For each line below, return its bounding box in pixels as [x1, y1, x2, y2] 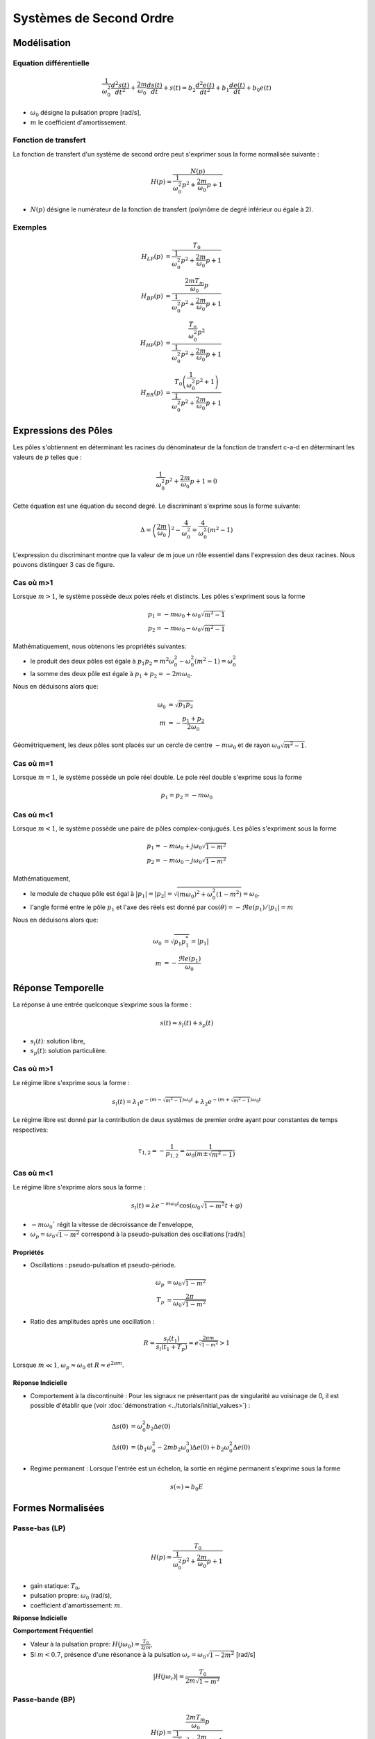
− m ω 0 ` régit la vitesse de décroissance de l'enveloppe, [31, 1220, 194, 1231]
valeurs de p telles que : [12, 453, 83, 461]
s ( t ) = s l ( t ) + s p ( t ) [160, 1019, 214, 1029]
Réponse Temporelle [12, 982, 104, 994]
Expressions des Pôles [12, 425, 113, 437]
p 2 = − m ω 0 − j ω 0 [147, 856, 203, 866]
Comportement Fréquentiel [12, 1626, 94, 1635]
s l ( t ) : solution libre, [30, 1037, 86, 1047]
